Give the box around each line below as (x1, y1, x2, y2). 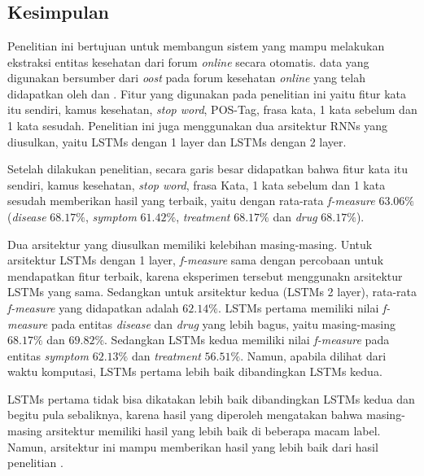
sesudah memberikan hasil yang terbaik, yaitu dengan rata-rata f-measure (7, 192, 375, 209)
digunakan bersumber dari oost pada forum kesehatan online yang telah (7, 69, 365, 86)
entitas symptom (7, 347, 89, 364)
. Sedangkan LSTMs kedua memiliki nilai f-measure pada (104, 331, 390, 348)
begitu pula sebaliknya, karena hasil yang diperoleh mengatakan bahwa (7, 406, 363, 423)
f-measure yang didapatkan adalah (7, 299, 179, 316)
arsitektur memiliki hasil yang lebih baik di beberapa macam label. (46, 422, 381, 439)
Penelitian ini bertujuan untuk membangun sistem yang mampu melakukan (7, 37, 385, 54)
